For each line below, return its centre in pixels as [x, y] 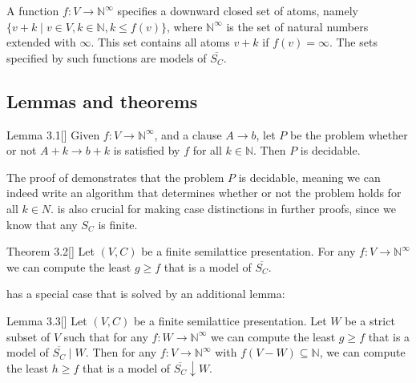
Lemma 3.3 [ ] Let [47, 320]
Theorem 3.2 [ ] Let [50, 251]
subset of [28, 336]
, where [185, 26]
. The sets [353, 42]
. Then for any [121, 352]
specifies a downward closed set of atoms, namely [238, 10]
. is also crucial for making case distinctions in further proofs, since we [223, 208]
